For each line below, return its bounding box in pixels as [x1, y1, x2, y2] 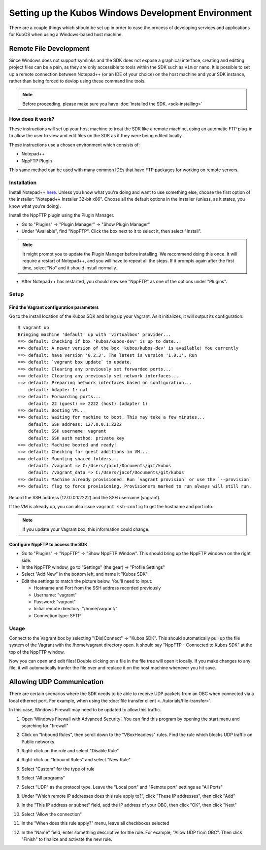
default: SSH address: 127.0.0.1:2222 [28, 421, 122, 427]
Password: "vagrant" [33, 598, 76, 604]
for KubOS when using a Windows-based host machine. [9, 31, 123, 37]
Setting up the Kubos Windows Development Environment [9, 7, 252, 18]
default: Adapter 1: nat [28, 387, 88, 392]
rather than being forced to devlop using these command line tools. [9, 78, 146, 84]
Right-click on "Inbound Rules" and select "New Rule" [21, 757, 131, 763]
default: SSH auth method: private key [28, 435, 125, 441]
